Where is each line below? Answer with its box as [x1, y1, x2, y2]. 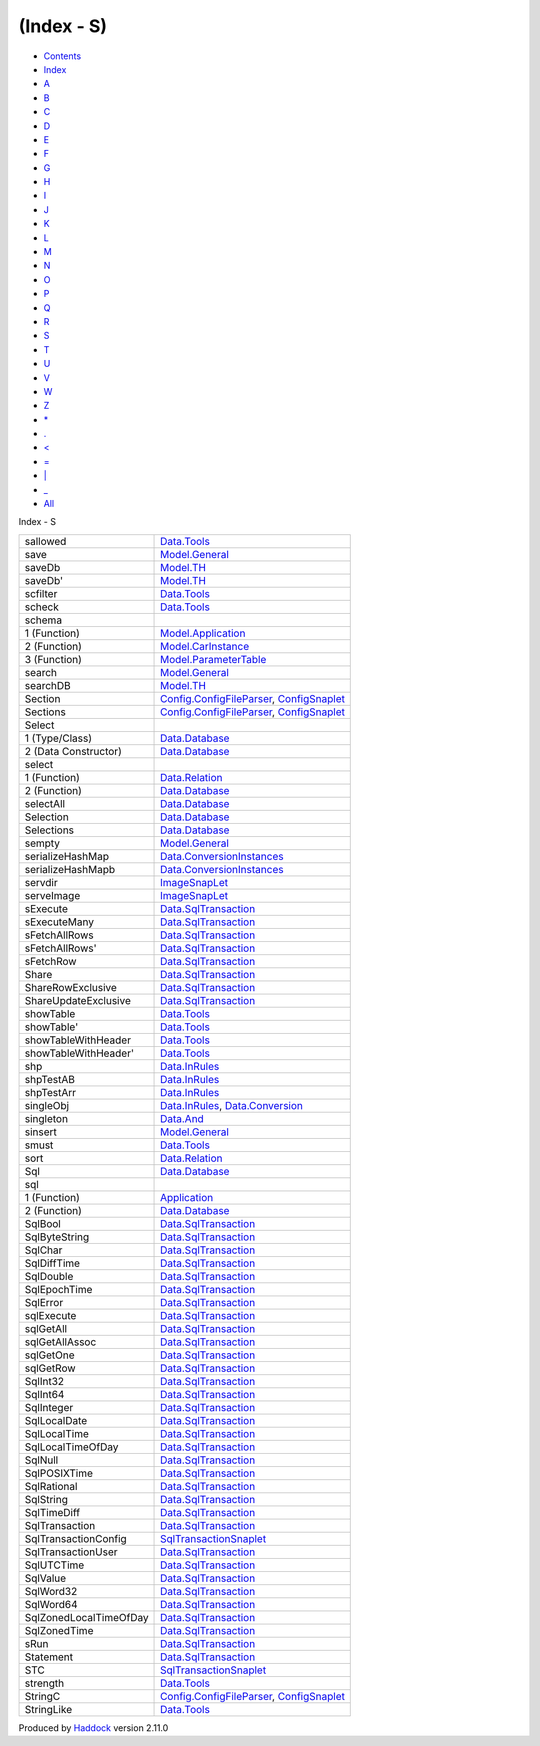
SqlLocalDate [24, 1413, 88, 1427]
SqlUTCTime [24, 1558, 85, 1572]
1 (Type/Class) [24, 731, 93, 745]
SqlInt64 [24, 1387, 65, 1401]
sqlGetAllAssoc [24, 1335, 97, 1349]
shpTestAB [24, 1072, 75, 1086]
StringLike [24, 1702, 73, 1716]
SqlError [24, 1295, 64, 1309]
